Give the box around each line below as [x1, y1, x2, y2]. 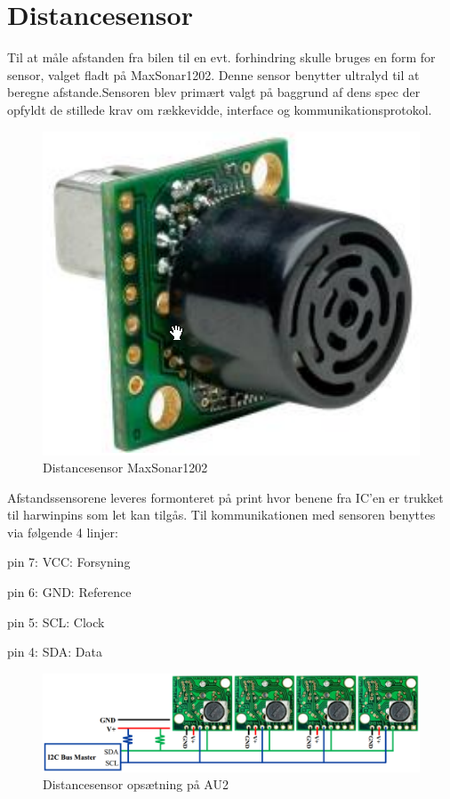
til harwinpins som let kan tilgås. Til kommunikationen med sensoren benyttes [7, 505, 436, 524]
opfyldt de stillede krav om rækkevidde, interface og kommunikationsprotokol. [7, 100, 432, 118]
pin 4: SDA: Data [7, 642, 102, 661]
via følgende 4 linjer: [7, 522, 118, 541]
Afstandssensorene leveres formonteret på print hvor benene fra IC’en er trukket [7, 488, 444, 506]
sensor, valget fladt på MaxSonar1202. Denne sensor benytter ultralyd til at [7, 65, 420, 84]
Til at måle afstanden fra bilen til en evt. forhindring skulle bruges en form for [7, 48, 436, 67]
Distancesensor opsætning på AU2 [43, 775, 229, 794]
